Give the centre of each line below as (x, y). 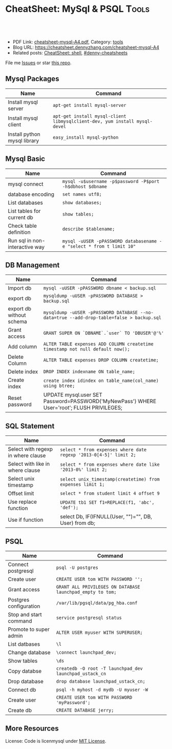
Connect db (22, 690)
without (17, 315)
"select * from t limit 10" (102, 246)
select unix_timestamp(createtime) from (110, 479)
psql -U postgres (77, 568)
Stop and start (25, 615)
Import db (20, 288)
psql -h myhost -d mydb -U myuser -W (102, 690)
